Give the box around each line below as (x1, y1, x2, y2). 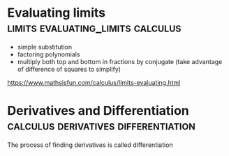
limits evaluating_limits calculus (7, 19, 182, 36)
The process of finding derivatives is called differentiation (7, 141, 173, 149)
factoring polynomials (17, 50, 80, 58)
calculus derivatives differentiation (7, 118, 195, 134)
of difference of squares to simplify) (17, 65, 121, 73)
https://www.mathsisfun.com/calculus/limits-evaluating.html (7, 78, 181, 86)
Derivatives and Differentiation (7, 103, 190, 119)
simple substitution (17, 42, 72, 51)
